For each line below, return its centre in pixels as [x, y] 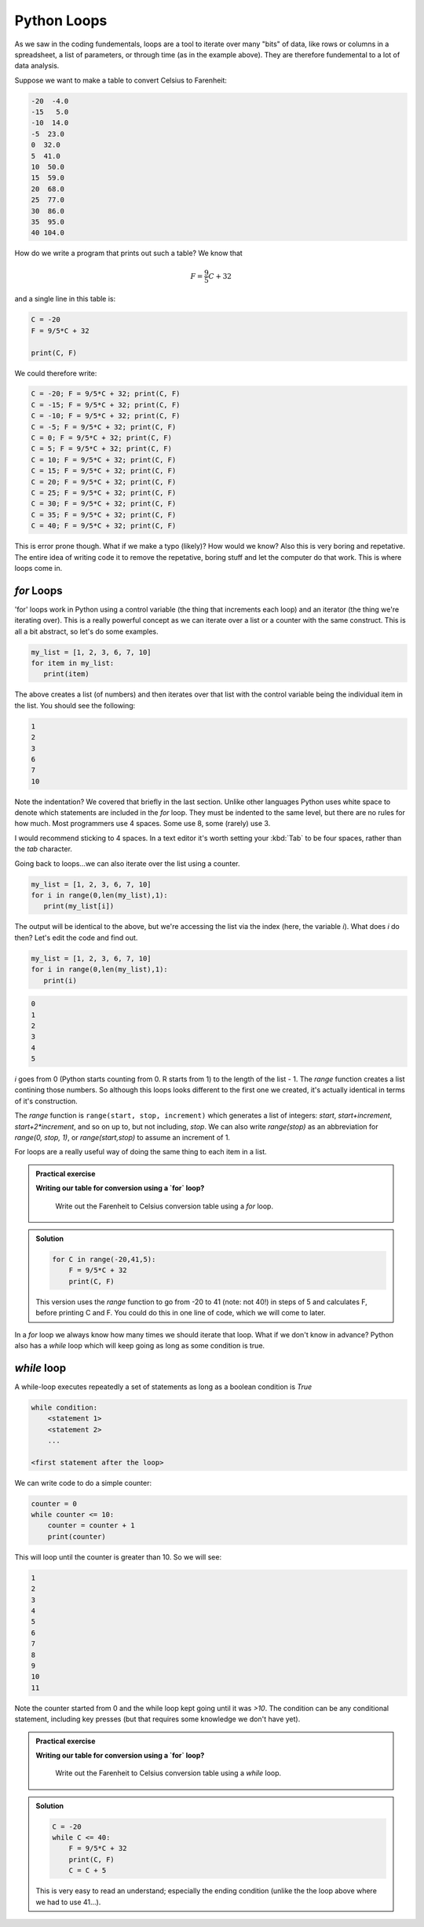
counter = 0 [54, 1503]
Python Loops [61, 20]
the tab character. [43, 849]
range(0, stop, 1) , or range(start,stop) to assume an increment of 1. [122, 1138]
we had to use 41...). [68, 1902]
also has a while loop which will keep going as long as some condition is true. [140, 1345]
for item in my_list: [73, 663]
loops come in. [38, 568]
